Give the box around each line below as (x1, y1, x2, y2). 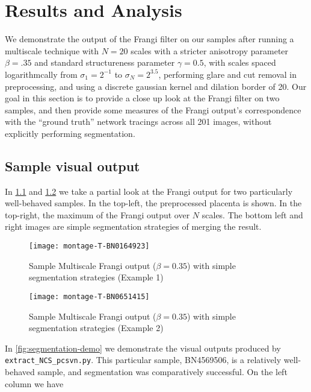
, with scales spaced (203, 56, 276, 69)
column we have (5, 377, 64, 390)
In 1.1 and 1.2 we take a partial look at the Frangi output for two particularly (5, 185, 293, 197)
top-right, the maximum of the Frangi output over (5, 208, 190, 221)
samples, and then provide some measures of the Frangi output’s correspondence (5, 103, 301, 116)
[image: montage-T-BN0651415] (29, 292, 150, 301)
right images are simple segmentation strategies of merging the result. (5, 220, 262, 233)
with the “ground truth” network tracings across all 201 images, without (5, 115, 272, 128)
